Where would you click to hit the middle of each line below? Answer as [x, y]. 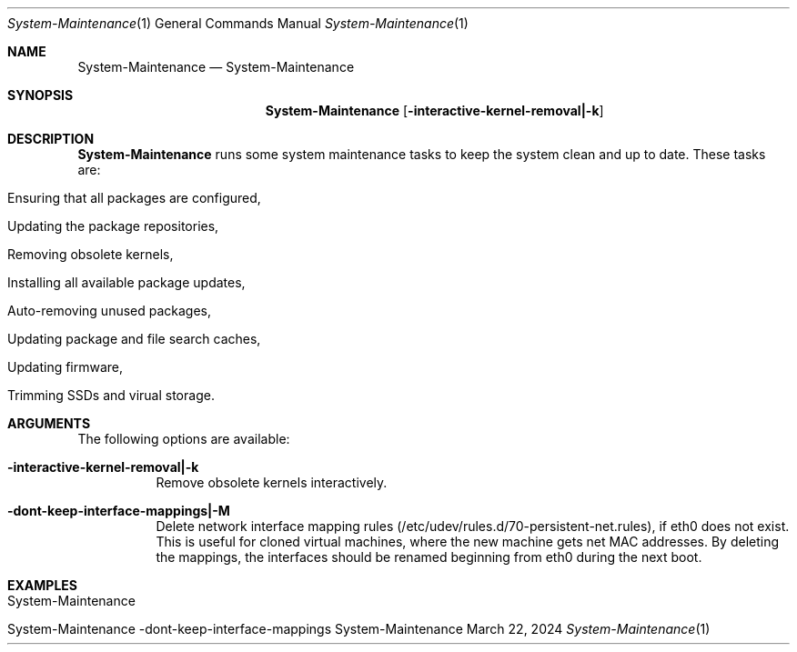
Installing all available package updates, [126, 282]
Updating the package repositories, [113, 226]
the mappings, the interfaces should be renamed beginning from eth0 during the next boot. [429, 557]
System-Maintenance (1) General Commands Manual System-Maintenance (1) [238, 23]
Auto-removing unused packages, [110, 311]
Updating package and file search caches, [134, 339]
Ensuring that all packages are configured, [134, 198]
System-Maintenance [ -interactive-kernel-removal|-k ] [434, 110]
